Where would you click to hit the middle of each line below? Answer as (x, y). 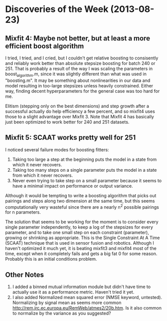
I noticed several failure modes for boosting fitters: (57, 150)
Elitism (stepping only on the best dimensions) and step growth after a (77, 106)
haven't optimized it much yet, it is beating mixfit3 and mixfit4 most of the (81, 249)
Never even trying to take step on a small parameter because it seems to (87, 180)
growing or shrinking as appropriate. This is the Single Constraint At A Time (83, 238)
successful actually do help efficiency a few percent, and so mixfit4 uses (80, 111)
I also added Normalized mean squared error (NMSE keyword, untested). (87, 298)
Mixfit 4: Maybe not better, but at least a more (78, 38)
